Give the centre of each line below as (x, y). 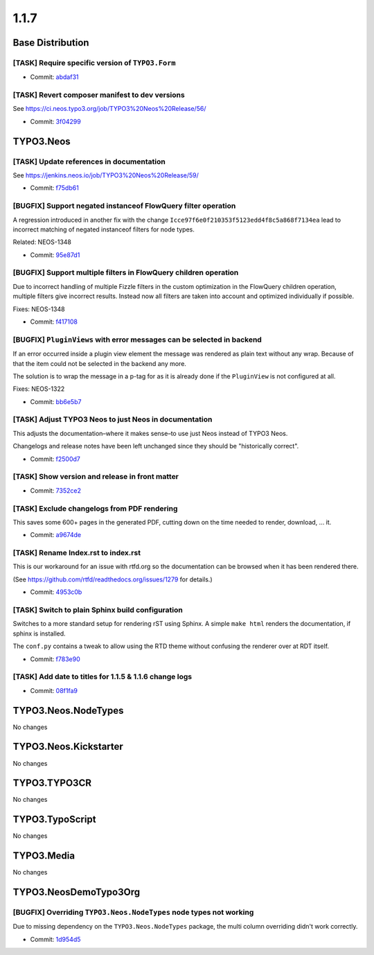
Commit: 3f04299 (55, 121)
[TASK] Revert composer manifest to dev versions (99, 95)
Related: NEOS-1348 (42, 242)
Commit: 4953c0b (56, 592)
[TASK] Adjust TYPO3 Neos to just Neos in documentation (113, 419)
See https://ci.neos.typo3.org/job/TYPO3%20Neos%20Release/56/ (109, 109)
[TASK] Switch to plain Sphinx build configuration (98, 610)
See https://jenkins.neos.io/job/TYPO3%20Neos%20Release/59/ (106, 175)
